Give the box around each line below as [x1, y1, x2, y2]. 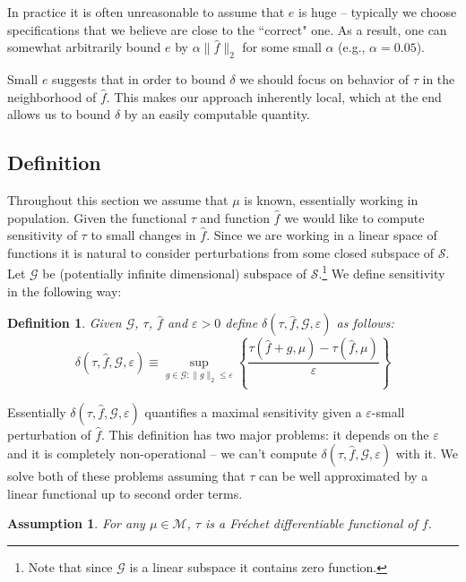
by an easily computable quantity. [124, 105, 310, 124]
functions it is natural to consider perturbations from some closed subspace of [7, 243, 435, 261]
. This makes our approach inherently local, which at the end [106, 87, 442, 106]
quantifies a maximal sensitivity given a [144, 402, 362, 421]
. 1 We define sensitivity [318, 261, 445, 282]
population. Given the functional [7, 208, 187, 227]
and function [200, 208, 270, 227]
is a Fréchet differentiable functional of [204, 514, 418, 533]
